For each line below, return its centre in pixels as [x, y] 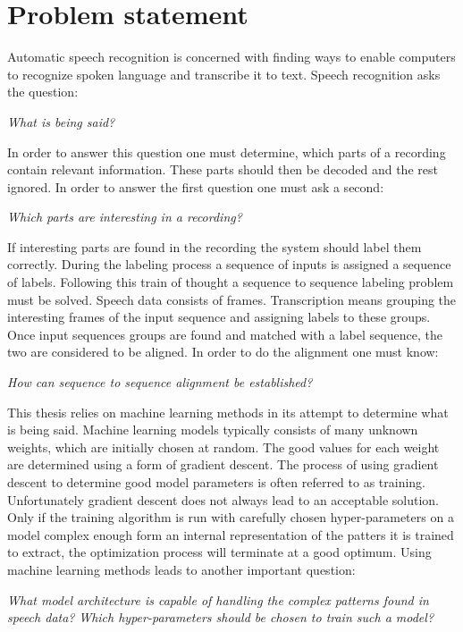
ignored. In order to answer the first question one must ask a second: [196, 186]
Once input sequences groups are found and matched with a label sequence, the [225, 334]
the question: [43, 92]
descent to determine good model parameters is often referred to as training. [217, 482]
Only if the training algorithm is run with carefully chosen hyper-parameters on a [231, 517]
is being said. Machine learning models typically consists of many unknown [213, 430]
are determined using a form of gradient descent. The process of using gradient [223, 464]
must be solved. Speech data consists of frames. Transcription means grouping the [232, 299]
